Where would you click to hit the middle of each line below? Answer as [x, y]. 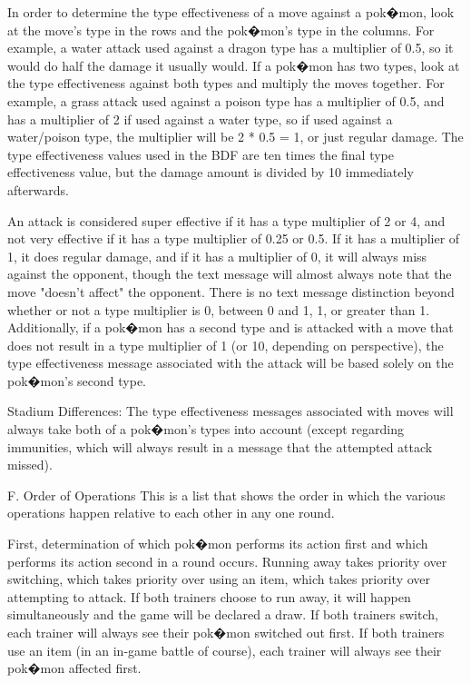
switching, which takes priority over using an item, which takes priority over [219, 579]
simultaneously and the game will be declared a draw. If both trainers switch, [223, 614]
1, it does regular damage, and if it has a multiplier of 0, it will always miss [217, 256]
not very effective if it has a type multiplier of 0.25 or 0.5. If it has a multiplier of [234, 238]
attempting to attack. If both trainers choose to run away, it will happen [209, 596]
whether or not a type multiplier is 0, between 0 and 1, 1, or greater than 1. [219, 309]
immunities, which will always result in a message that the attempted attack [220, 446]
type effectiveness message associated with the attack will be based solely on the [231, 363]
